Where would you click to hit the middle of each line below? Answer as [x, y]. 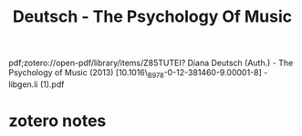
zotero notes [57, 121]
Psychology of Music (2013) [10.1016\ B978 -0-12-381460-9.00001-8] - [138, 73]
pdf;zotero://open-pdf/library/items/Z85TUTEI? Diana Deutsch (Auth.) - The [151, 63]
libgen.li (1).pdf [36, 84]
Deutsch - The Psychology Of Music [152, 17]
